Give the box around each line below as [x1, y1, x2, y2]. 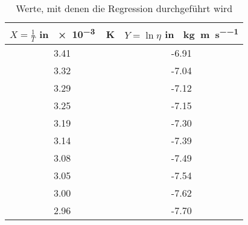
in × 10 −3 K [39, 25, 115, 42]
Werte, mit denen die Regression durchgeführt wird [16, 1, 233, 15]
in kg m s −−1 [165, 25, 239, 42]
